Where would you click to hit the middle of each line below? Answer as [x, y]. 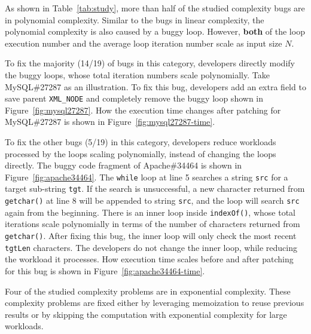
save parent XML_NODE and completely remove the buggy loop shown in [134, 98]
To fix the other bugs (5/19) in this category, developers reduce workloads [141, 142]
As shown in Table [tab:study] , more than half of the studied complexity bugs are [155, 8]
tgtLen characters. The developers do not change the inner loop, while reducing [151, 247]
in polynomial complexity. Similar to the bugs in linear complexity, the [135, 19]
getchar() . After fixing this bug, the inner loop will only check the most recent [151, 235]
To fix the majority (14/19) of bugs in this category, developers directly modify [150, 63]
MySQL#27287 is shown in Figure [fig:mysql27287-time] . [110, 122]
